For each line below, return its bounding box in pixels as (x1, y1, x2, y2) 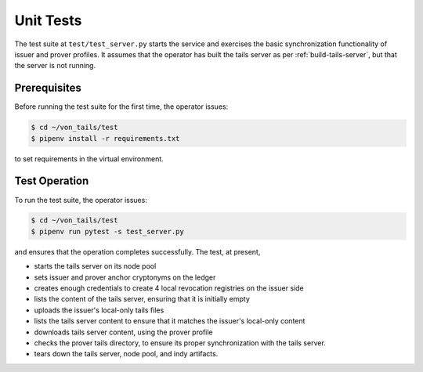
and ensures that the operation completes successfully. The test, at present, (14, 247, 261, 256)
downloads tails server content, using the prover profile (34, 327, 213, 337)
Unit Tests (14, 12, 82, 29)
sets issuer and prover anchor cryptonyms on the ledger (34, 273, 216, 282)
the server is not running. (14, 61, 96, 70)
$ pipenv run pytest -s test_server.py (31, 227, 184, 236)
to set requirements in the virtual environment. (14, 153, 164, 164)
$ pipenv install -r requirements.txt (31, 134, 180, 143)
